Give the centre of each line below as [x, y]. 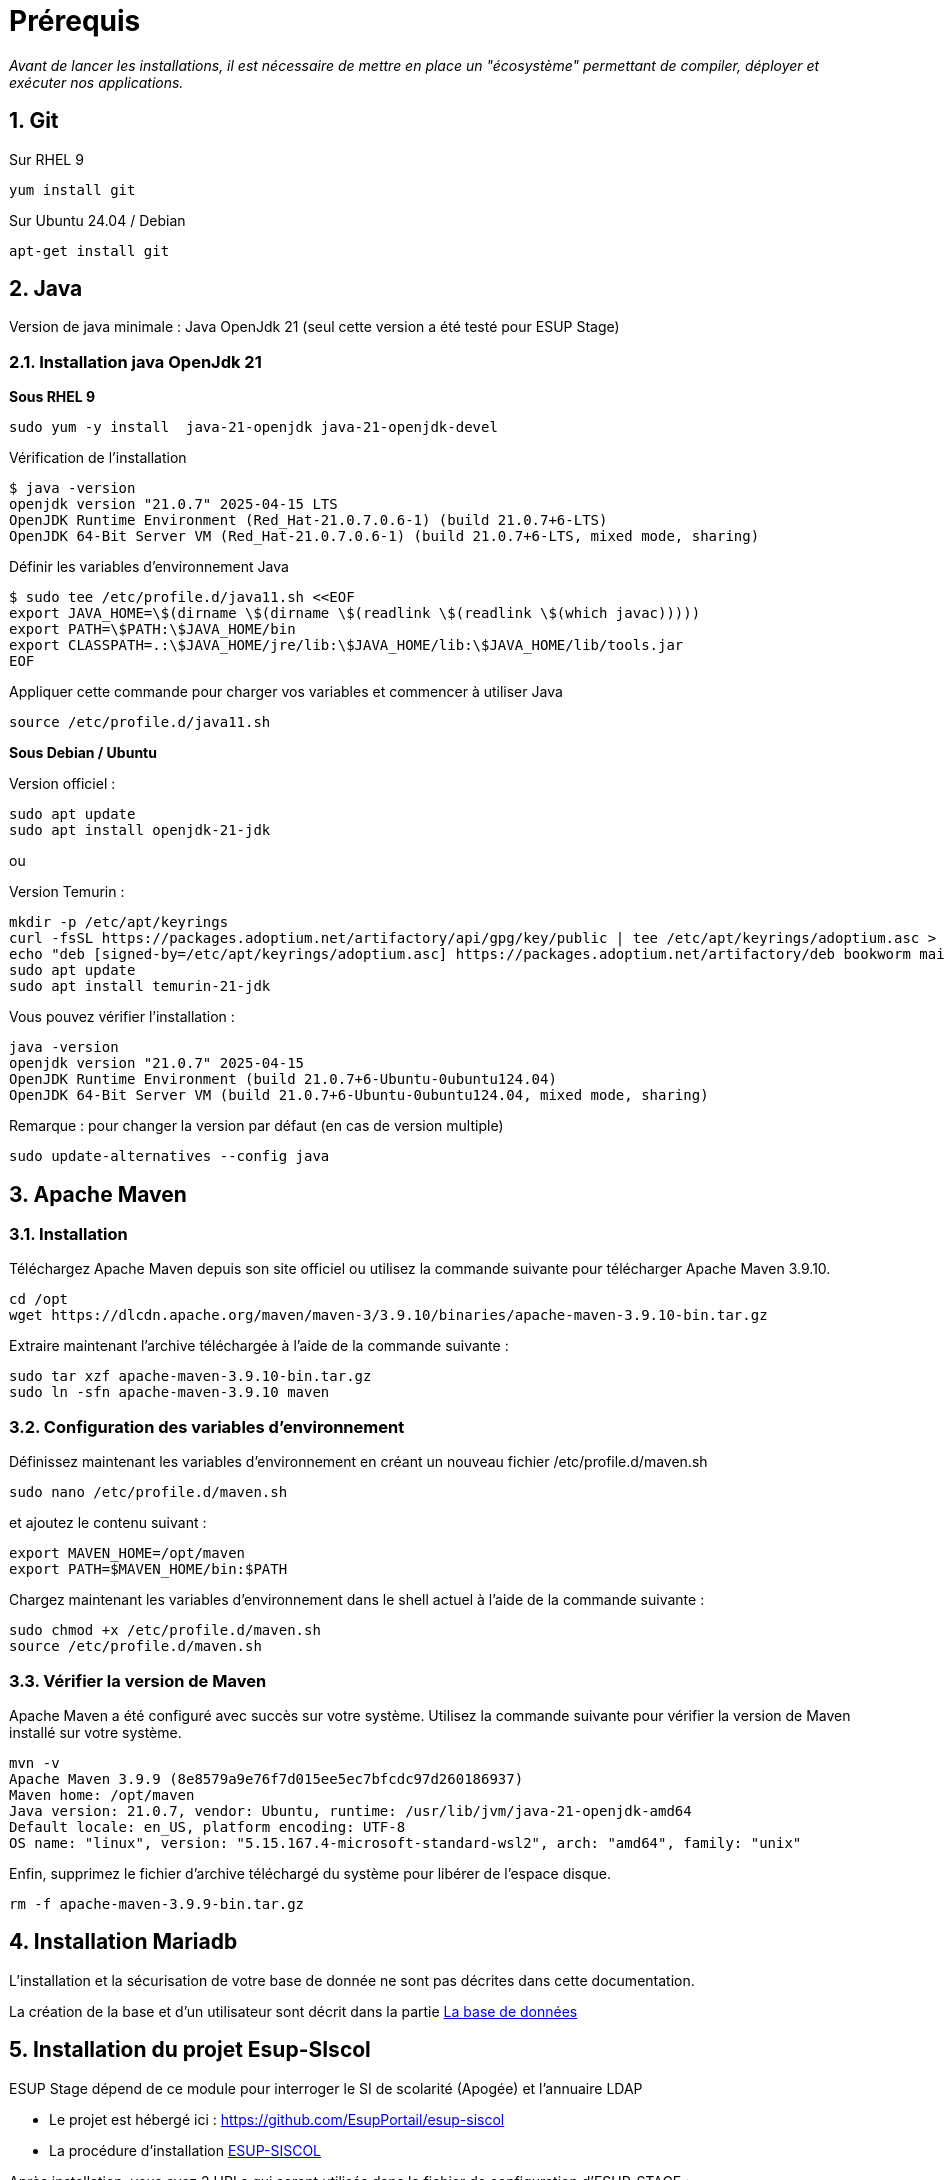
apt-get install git [89, 250]
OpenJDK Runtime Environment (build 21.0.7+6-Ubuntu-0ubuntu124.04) [283, 1079]
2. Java [46, 289]
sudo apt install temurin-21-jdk [140, 986]
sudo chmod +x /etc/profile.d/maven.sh [165, 1630]
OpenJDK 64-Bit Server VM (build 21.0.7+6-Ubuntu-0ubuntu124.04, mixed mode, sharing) [359, 1095]
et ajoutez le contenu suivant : [108, 1523]
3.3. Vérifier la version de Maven [138, 1680]
